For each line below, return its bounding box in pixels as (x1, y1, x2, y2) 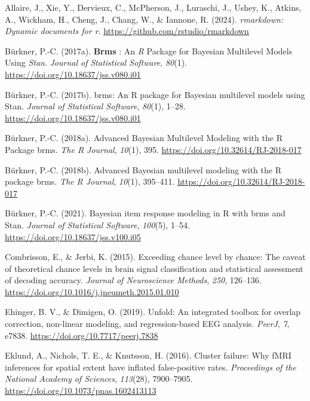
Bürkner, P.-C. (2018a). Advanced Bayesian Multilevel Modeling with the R (5, 131, 283, 144)
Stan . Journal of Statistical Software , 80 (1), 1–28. (5, 100, 186, 112)
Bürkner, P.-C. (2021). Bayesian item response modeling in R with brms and (5, 207, 286, 219)
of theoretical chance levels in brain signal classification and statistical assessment (5, 262, 303, 274)
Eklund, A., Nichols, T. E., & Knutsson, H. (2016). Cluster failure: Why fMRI (5, 349, 291, 362)
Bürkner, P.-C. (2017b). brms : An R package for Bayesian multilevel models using (5, 88, 305, 100)
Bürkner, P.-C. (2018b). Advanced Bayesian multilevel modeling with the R (5, 163, 281, 176)
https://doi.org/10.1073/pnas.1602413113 (5, 384, 156, 397)
